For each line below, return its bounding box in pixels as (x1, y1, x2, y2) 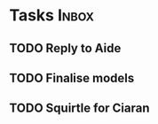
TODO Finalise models (9, 70, 135, 85)
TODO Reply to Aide (9, 41, 122, 56)
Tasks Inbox (9, 5, 95, 26)
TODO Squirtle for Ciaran (9, 101, 150, 116)
